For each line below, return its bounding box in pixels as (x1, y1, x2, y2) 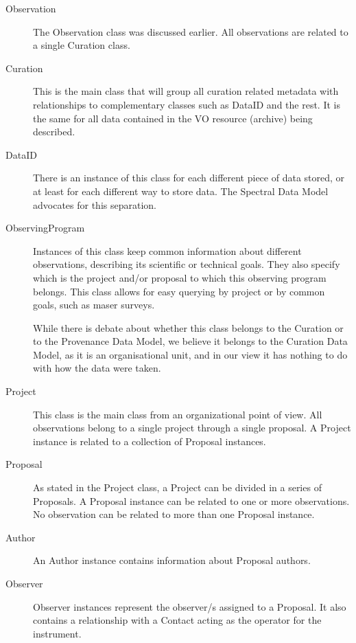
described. (33, 124, 75, 139)
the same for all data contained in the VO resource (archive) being (33, 111, 313, 125)
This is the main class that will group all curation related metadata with (33, 84, 339, 98)
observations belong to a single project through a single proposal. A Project (33, 420, 351, 435)
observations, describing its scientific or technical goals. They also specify (33, 257, 340, 271)
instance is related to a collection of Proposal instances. (33, 433, 266, 448)
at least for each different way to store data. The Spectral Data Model (33, 183, 329, 198)
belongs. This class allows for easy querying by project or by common (33, 284, 325, 298)
